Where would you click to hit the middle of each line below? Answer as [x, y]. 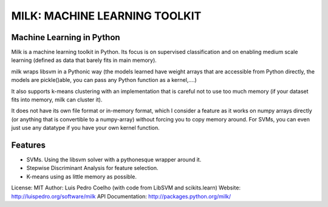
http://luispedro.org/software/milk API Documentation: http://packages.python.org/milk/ [121, 196]
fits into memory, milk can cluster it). [57, 100]
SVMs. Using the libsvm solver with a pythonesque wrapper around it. [114, 160]
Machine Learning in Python [66, 37]
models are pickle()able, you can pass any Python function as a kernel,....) [104, 80]
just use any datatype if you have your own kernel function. [86, 128]
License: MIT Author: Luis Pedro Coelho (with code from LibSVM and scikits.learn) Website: [126, 188]
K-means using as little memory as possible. [81, 177]
